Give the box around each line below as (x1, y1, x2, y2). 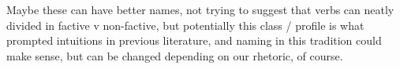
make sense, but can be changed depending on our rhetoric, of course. (6, 47, 343, 64)
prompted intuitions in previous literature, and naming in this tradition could (6, 32, 382, 49)
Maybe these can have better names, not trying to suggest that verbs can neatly (6, 2, 394, 17)
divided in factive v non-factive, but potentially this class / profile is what (6, 16, 364, 33)
